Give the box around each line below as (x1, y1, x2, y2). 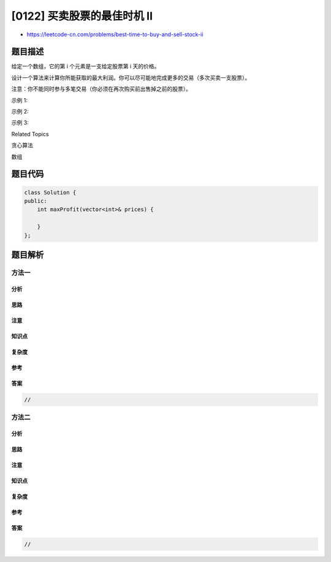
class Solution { (24, 189, 77, 196)
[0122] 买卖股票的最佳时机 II (11, 9, 153, 23)
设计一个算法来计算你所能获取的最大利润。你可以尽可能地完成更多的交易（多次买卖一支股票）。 (11, 74, 251, 81)
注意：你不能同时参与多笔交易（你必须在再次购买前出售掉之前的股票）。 (11, 85, 191, 93)
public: (24, 197, 47, 204)
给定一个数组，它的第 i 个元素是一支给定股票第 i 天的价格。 (11, 63, 160, 70)
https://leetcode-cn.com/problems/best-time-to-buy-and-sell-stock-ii (26, 31, 204, 38)
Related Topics (11, 130, 49, 137)
